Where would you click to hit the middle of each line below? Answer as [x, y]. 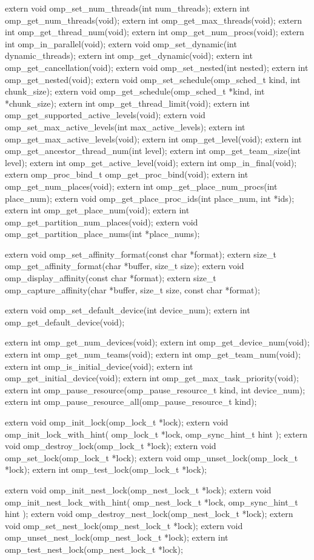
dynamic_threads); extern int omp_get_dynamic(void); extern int [129, 55]
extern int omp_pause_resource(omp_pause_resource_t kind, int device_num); [155, 389]
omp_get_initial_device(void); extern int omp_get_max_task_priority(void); [152, 378]
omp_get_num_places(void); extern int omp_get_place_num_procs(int [141, 186]
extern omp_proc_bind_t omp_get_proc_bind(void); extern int [127, 174]
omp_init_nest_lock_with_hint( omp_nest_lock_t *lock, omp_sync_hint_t [152, 502]
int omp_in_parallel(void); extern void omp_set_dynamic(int [121, 43]
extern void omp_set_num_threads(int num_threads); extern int [128, 8]
